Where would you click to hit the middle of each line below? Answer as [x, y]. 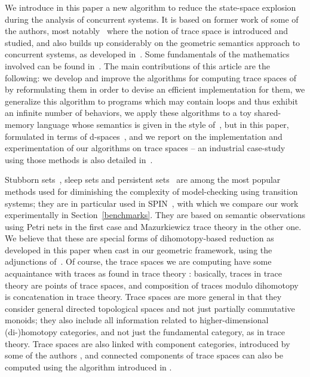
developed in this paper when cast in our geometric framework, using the [139, 249]
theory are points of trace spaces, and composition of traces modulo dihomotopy [152, 285]
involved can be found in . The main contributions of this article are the [138, 65]
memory [20, 124]
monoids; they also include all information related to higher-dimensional [137, 320]
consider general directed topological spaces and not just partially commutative [150, 308]
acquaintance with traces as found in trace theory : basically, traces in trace [144, 273]
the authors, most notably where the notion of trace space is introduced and [147, 31]
